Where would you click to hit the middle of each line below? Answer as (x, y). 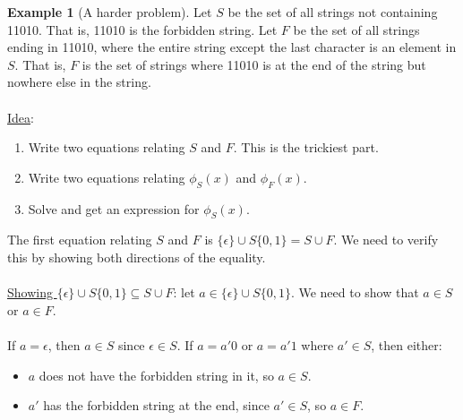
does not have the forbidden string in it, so (156, 375)
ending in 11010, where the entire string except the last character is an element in (232, 47)
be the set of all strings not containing (333, 12)
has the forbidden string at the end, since (156, 405)
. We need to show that (355, 292)
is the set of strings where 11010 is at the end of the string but (254, 64)
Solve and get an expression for (114, 208)
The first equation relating (80, 240)
